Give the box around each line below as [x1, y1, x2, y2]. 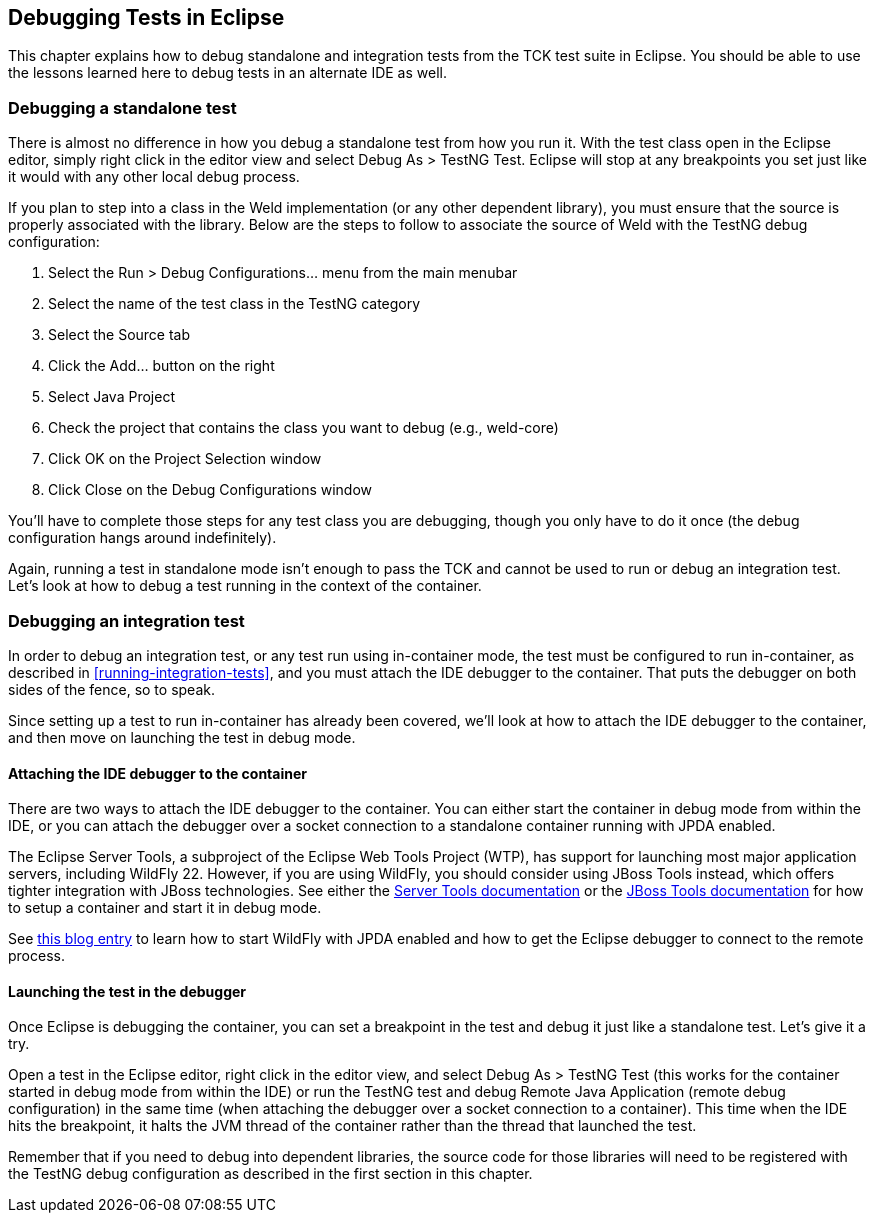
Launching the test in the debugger [8, 982, 247, 1000]
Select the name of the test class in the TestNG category [48, 295, 421, 313]
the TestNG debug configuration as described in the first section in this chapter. [8, 1165, 533, 1183]
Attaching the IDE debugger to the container [8, 764, 307, 782]
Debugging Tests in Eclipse [8, 5, 285, 30]
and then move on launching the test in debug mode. [8, 728, 356, 746]
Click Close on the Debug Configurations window [48, 481, 373, 499]
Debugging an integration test [8, 610, 245, 631]
